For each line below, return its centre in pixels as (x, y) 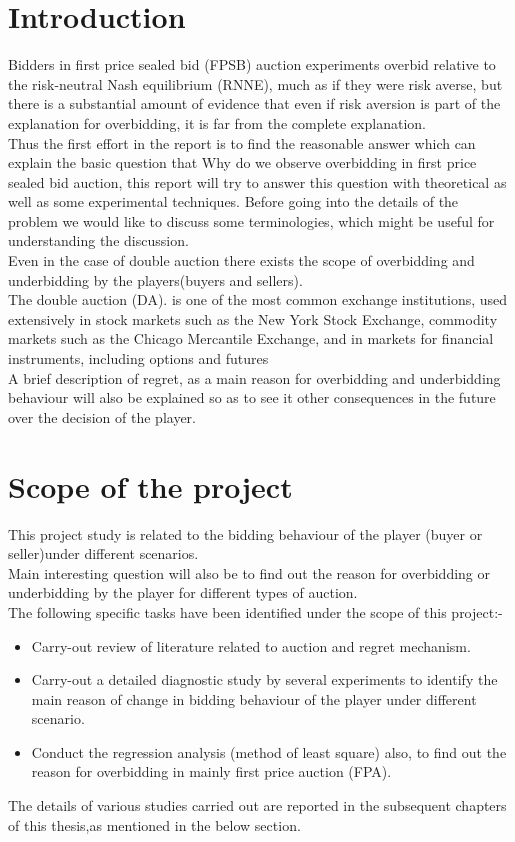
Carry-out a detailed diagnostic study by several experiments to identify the (264, 679)
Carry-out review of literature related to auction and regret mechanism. (251, 645)
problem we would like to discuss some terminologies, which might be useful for (251, 220)
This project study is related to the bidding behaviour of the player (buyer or (245, 533)
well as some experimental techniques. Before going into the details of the (233, 201)
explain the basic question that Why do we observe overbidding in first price (242, 162)
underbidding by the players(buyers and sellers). (155, 279)
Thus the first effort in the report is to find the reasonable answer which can (242, 142)
